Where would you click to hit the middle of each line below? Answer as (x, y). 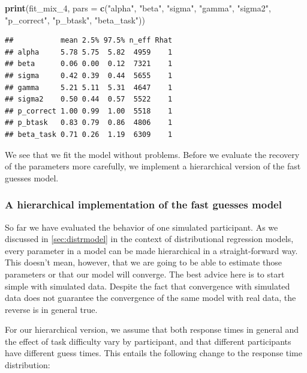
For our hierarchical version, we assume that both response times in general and (152, 329)
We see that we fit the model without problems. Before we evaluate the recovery (152, 154)
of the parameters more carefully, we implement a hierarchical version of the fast (153, 166)
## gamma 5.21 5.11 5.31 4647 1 (89, 87)
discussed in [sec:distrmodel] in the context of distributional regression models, (149, 239)
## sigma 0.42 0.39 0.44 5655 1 (89, 75)
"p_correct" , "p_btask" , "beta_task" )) (75, 20)
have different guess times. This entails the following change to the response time (153, 353)
